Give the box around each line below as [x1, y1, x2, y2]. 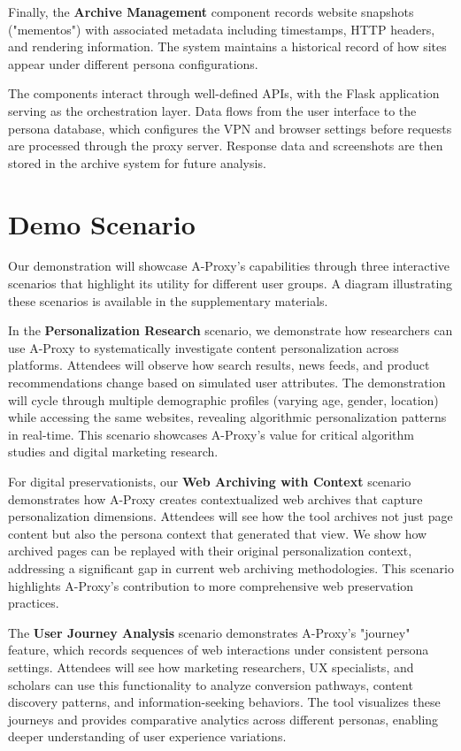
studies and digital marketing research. [8, 442, 219, 461]
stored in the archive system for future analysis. [8, 153, 266, 172]
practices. [8, 594, 59, 612]
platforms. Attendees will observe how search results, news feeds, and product [8, 356, 430, 374]
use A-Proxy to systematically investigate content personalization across [8, 338, 399, 356]
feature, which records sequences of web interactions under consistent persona [8, 640, 429, 659]
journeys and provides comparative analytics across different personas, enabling [8, 709, 439, 728]
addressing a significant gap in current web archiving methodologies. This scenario [8, 558, 454, 577]
